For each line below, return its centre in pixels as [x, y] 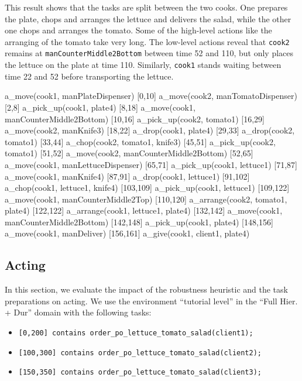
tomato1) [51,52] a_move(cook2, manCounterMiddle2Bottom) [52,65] [129, 153]
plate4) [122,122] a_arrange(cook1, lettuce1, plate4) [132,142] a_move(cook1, [144, 210]
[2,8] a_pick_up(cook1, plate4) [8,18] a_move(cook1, [100, 107]
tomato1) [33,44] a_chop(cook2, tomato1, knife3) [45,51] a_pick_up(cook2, [140, 141]
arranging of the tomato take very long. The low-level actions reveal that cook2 [147, 41]
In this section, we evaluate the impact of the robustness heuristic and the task [146, 289]
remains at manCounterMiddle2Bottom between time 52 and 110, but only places [149, 53]
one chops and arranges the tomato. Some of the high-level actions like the [138, 30]
